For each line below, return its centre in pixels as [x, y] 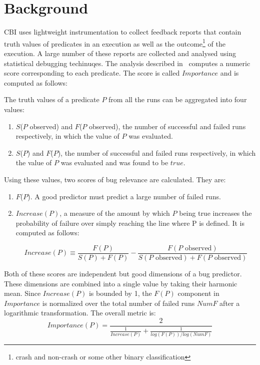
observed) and [51, 126]
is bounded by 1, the [120, 293]
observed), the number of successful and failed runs [167, 126]
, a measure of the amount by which [115, 213]
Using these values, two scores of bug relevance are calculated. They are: [115, 179]
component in [198, 293]
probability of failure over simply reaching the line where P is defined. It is [130, 223]
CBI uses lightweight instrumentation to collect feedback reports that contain [123, 32]
